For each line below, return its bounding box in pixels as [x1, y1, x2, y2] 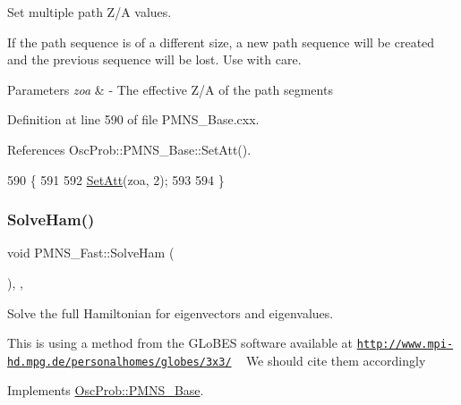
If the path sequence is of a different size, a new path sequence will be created [7, 32, 435, 51]
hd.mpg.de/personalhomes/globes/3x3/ [7, 355, 232, 368]
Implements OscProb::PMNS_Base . [7, 381, 204, 400]
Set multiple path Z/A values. [7, 3, 172, 21]
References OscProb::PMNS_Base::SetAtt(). [7, 139, 252, 158]
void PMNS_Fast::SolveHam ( [7, 243, 175, 262]
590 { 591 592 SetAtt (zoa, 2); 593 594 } [7, 170, 225, 189]
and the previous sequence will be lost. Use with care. [7, 50, 302, 69]
